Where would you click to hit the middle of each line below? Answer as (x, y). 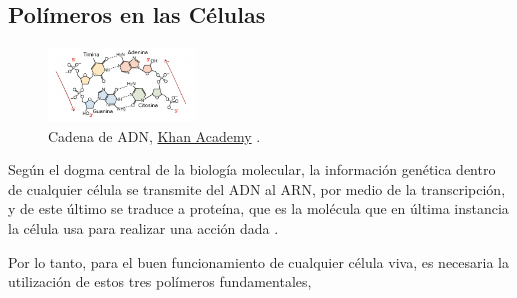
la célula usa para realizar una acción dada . (143, 227)
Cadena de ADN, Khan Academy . (154, 135)
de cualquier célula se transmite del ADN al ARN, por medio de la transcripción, (257, 188)
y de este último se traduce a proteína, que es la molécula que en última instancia (258, 208)
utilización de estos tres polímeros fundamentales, (160, 281)
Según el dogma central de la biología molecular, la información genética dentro (252, 169)
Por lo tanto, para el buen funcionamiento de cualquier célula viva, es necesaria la (259, 261)
